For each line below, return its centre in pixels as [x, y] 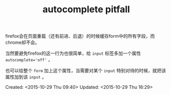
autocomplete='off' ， [29, 60]
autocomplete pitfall [86, 9]
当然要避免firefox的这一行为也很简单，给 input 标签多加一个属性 [73, 53]
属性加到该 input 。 [26, 77]
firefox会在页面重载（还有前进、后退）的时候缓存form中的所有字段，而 [80, 36]
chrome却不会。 [23, 42]
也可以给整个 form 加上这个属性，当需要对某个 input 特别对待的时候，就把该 [86, 70]
